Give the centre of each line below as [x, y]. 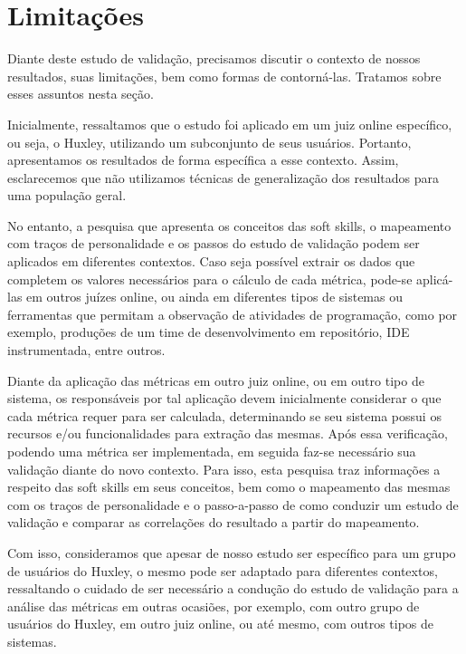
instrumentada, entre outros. [86, 350]
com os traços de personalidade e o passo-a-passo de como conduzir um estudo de [233, 504]
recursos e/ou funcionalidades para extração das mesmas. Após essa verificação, [228, 433]
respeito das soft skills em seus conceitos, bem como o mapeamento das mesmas [229, 487]
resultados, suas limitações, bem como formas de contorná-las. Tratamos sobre [224, 76]
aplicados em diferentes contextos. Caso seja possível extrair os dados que [211, 261]
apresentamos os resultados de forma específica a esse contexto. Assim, [203, 160]
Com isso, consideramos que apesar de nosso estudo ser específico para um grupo [232, 552]
